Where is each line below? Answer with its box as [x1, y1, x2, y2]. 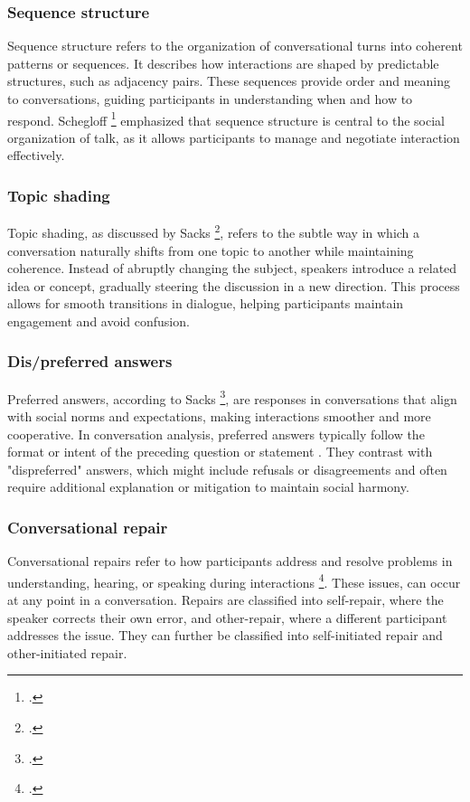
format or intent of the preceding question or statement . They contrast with [7, 442, 433, 461]
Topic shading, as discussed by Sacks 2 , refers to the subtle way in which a [7, 221, 420, 241]
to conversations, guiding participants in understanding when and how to [7, 90, 413, 108]
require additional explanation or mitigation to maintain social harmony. [7, 477, 409, 496]
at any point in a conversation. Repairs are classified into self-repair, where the [7, 590, 444, 609]
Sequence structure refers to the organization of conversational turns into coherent [7, 36, 463, 55]
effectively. [7, 146, 65, 165]
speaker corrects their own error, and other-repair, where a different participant [7, 608, 447, 627]
